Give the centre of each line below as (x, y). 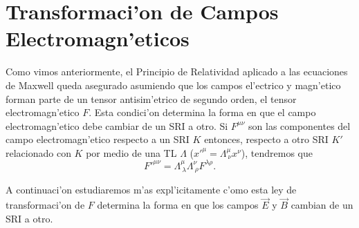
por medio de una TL (131, 152)
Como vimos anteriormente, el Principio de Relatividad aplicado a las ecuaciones (177, 72)
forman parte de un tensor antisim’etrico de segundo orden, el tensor (151, 98)
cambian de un (322, 205)
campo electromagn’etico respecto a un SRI (98, 139)
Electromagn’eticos (98, 38)
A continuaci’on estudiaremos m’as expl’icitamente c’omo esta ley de (151, 190)
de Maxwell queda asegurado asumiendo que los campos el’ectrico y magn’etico (173, 85)
